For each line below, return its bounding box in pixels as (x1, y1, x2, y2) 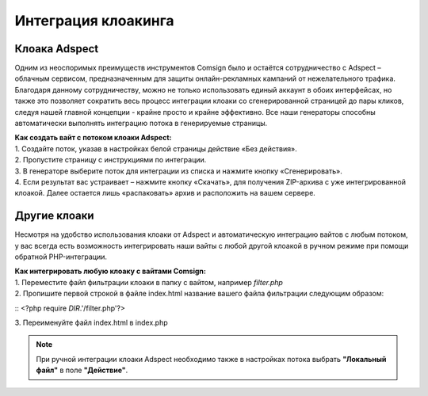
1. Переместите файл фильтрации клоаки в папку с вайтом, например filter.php (14, 277, 283, 287)
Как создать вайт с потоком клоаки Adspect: (14, 133, 172, 143)
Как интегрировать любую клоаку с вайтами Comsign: (14, 266, 206, 276)
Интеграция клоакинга (14, 12, 174, 29)
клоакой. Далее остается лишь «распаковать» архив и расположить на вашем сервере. (14, 188, 316, 198)
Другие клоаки (14, 209, 94, 223)
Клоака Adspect (14, 42, 99, 55)
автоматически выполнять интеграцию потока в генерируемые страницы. (14, 119, 268, 128)
